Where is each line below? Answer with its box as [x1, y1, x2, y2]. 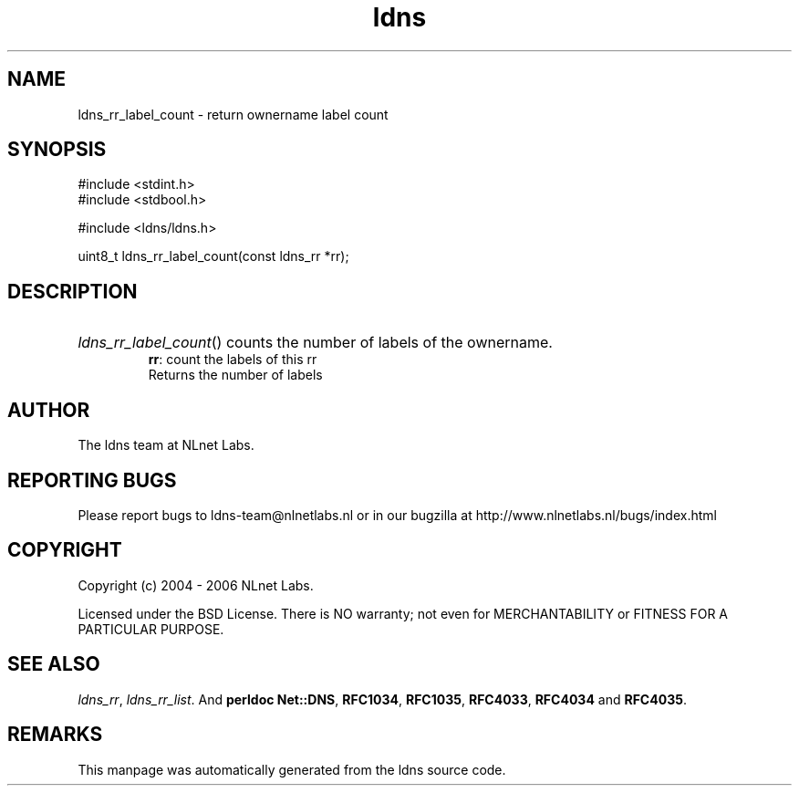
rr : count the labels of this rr [148, 351, 317, 368]
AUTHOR [7, 398, 90, 422]
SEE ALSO [7, 652, 100, 676]
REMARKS [7, 723, 103, 746]
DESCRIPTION [7, 279, 138, 303]
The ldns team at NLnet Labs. [78, 437, 254, 454]
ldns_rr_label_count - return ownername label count [78, 106, 389, 122]
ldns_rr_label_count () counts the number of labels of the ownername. [78, 333, 553, 352]
